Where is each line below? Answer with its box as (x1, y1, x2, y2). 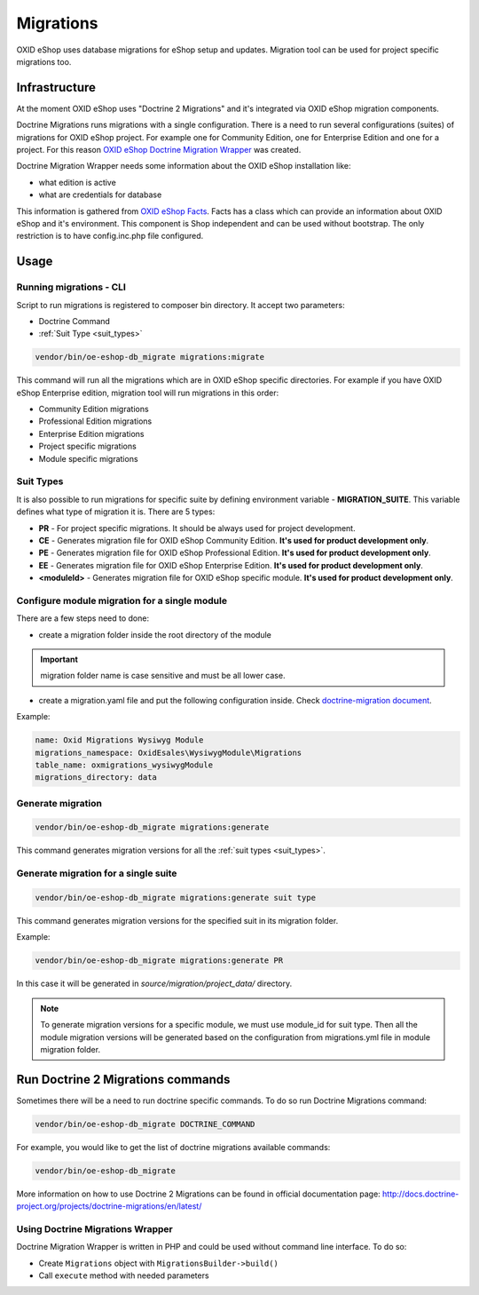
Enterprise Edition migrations (38, 428, 145, 439)
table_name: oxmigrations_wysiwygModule (35, 759, 213, 770)
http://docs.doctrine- (381, 1188, 459, 1199)
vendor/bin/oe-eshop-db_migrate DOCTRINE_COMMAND (35, 1119, 255, 1129)
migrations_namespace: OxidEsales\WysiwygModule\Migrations (35, 747, 302, 758)
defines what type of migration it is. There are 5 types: (16, 506, 216, 517)
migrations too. (16, 56, 72, 67)
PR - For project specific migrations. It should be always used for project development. (38, 522, 356, 533)
